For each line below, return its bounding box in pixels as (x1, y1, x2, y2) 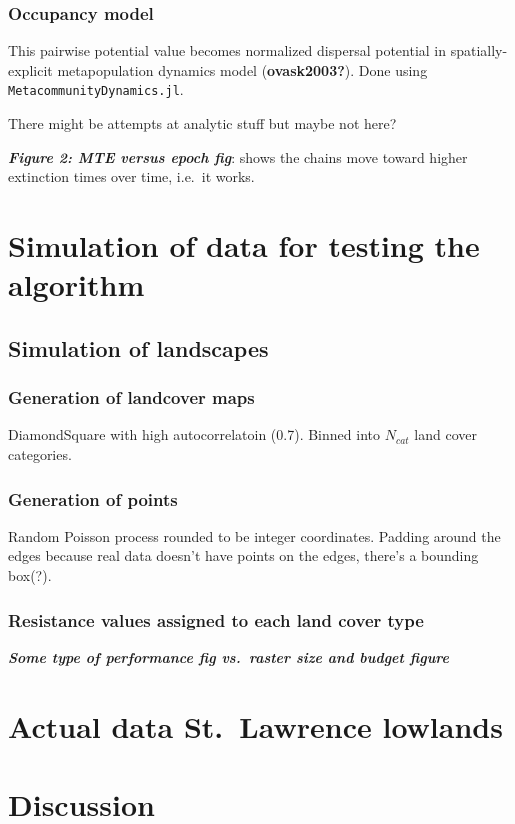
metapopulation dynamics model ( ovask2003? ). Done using (57, 59, 428, 80)
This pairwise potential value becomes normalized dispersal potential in (8, 40, 447, 61)
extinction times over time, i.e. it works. (8, 166, 255, 187)
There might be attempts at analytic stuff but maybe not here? (8, 113, 397, 134)
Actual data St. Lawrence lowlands (8, 705, 503, 746)
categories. (8, 444, 72, 464)
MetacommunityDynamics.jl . (8, 79, 184, 100)
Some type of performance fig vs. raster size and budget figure (8, 646, 449, 667)
